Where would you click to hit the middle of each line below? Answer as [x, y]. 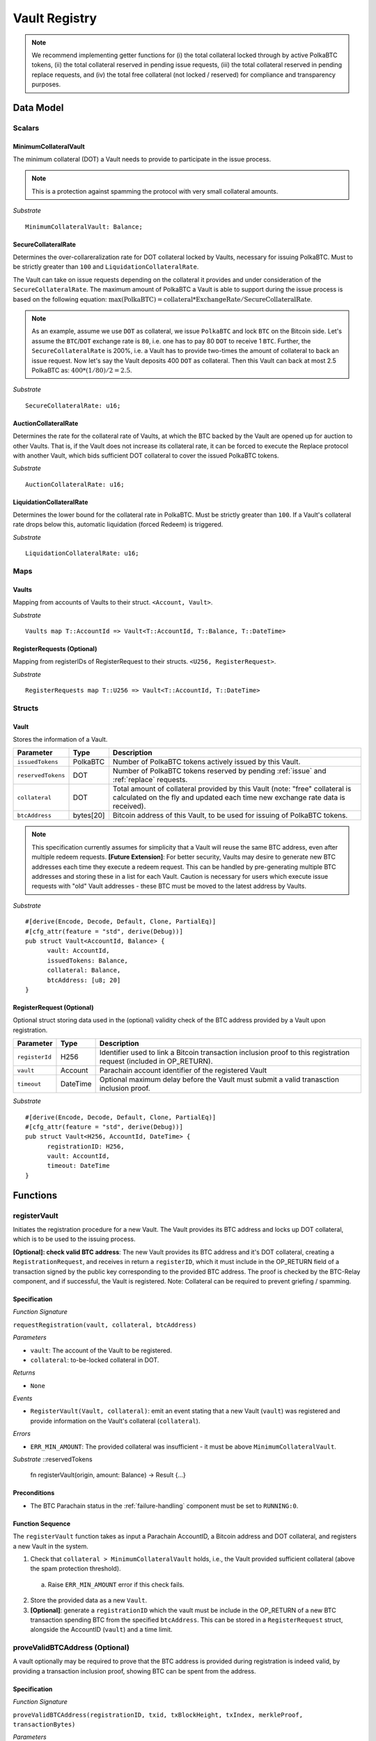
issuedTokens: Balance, [88, 960]
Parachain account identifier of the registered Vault [183, 1070]
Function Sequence [42, 1523]
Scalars [26, 127]
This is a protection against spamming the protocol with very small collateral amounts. [155, 191]
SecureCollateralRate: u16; [73, 405]
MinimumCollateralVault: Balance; [84, 227]
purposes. [46, 84]
